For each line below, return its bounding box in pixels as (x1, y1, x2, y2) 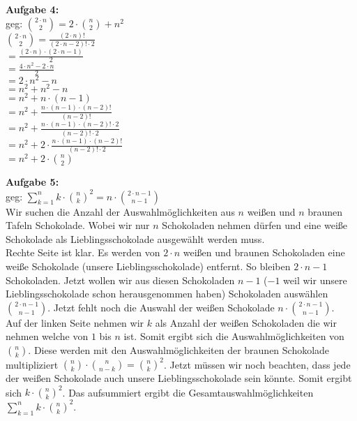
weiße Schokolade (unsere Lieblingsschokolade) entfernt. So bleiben (6, 258, 291, 273)
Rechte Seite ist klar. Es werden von (6, 245, 160, 260)
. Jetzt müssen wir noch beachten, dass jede (163, 357, 351, 371)
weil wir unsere (283, 272, 347, 287)
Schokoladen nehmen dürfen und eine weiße (162, 218, 348, 232)
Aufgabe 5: (6, 175, 59, 189)
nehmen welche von (6, 329, 89, 344)
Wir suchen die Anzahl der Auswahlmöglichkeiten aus (6, 204, 235, 219)
